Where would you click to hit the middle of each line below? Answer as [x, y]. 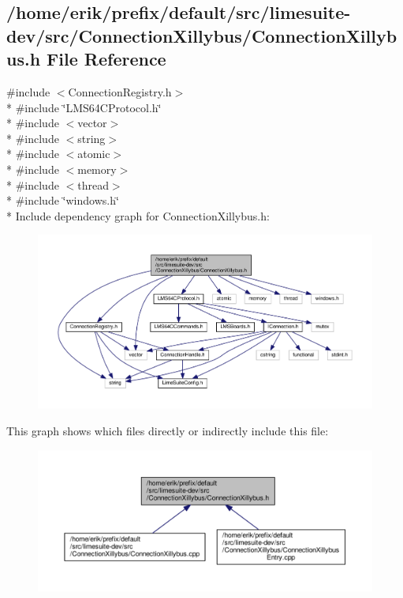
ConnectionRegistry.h [120, 91]
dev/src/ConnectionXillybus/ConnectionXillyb [202, 35]
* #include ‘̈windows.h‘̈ [63, 200]
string [91, 138]
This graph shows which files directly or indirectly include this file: [168, 431]
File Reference [106, 59]
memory [97, 169]
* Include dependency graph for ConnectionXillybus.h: [138, 215]
